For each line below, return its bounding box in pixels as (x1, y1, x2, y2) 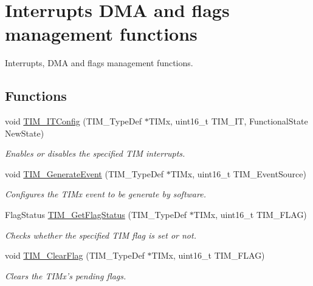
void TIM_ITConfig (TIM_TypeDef (5, 115, 142, 128)
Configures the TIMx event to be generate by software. (5, 188, 206, 200)
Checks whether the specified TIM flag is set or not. (5, 228, 196, 241)
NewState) (5, 126, 44, 139)
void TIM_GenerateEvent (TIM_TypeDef (5, 167, 164, 180)
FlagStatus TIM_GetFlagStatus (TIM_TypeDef (5, 208, 187, 221)
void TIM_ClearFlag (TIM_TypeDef (5, 249, 145, 262)
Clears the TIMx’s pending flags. (5, 269, 126, 282)
